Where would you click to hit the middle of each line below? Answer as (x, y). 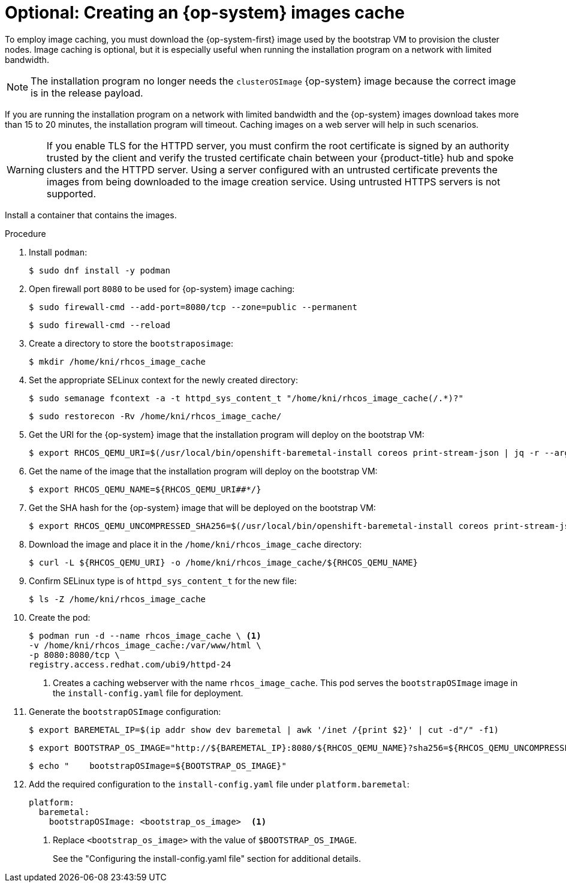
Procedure (25, 233)
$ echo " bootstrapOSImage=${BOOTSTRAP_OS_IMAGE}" (158, 766)
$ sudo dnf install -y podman (100, 270)
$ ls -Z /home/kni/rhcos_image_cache (118, 599)
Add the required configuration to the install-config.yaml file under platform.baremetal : (219, 784)
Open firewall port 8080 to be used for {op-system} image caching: (162, 288)
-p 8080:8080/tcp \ (74, 655)
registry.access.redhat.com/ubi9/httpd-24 (130, 664)
